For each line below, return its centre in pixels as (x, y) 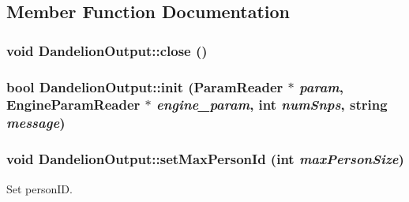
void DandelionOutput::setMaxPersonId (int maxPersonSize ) (205, 159)
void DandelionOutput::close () (107, 50)
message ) (36, 123)
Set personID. (39, 188)
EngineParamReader (73, 105)
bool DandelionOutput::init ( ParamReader (145, 86)
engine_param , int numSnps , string (272, 105)
